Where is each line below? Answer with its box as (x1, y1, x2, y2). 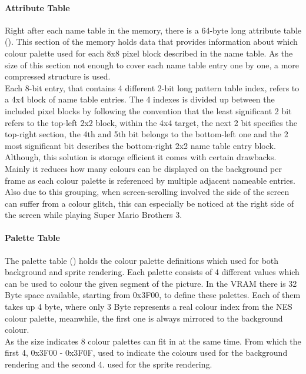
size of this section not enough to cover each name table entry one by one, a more (5, 58, 299, 71)
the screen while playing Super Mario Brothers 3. (5, 208, 182, 221)
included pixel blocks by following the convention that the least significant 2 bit (5, 104, 292, 117)
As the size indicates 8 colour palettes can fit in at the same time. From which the (5, 335, 301, 347)
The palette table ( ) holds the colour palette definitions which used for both (5, 254, 279, 266)
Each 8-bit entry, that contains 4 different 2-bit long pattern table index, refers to (5, 81, 300, 94)
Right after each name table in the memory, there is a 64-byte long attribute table (5, 24, 302, 36)
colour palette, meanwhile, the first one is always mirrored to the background (5, 312, 283, 324)
